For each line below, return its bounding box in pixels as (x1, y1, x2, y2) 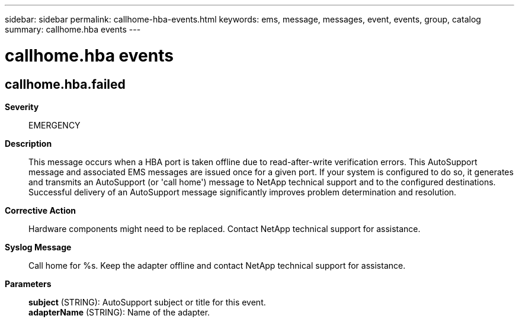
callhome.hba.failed (5, 76, 126, 92)
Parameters (5, 278, 52, 289)
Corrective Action (5, 205, 76, 215)
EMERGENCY (28, 120, 81, 130)
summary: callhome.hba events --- (5, 24, 141, 34)
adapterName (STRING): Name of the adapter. (28, 307, 210, 317)
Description (5, 138, 52, 149)
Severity (5, 101, 39, 112)
